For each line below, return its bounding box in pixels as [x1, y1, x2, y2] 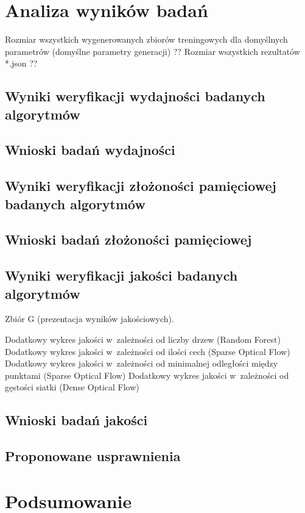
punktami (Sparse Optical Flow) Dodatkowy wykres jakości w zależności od [5, 368, 289, 381]
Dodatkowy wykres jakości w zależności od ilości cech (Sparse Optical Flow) [5, 345, 290, 357]
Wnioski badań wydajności [5, 140, 175, 159]
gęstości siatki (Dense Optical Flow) [5, 381, 139, 393]
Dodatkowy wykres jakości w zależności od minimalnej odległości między [5, 357, 278, 370]
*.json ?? [5, 57, 38, 70]
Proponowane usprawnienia [5, 447, 181, 465]
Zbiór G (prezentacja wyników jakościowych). [5, 312, 174, 325]
